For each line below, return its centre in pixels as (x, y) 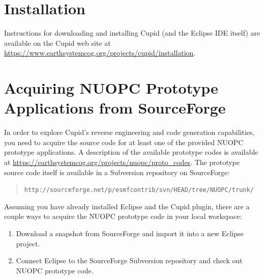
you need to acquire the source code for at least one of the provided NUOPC (124, 142)
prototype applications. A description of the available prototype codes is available (131, 152)
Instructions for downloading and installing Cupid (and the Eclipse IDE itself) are (132, 33)
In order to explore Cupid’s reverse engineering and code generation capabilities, (129, 132)
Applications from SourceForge (115, 108)
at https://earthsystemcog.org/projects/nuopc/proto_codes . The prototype (122, 162)
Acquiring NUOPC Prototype (111, 88)
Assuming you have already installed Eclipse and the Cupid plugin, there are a (127, 206)
